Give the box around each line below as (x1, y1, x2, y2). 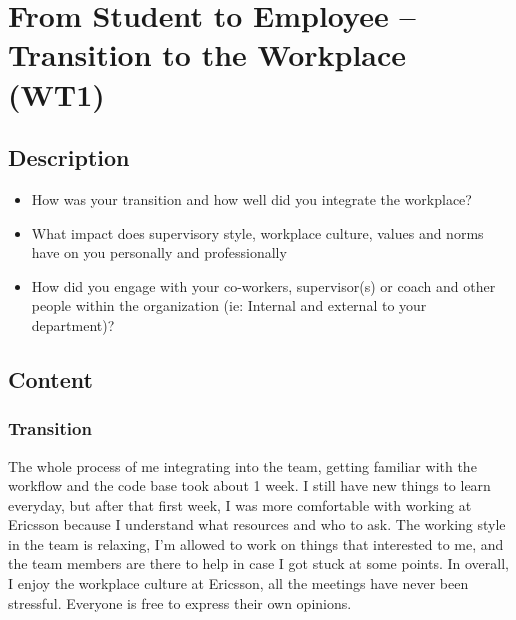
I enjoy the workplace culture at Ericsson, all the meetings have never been (8, 573, 469, 594)
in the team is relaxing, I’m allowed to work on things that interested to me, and (8, 533, 504, 554)
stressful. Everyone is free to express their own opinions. (8, 592, 352, 613)
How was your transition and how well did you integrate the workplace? (31, 188, 472, 209)
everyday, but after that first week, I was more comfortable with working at (8, 494, 472, 515)
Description (8, 142, 130, 173)
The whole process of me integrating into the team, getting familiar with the (8, 455, 477, 476)
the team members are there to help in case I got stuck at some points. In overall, (8, 553, 509, 574)
